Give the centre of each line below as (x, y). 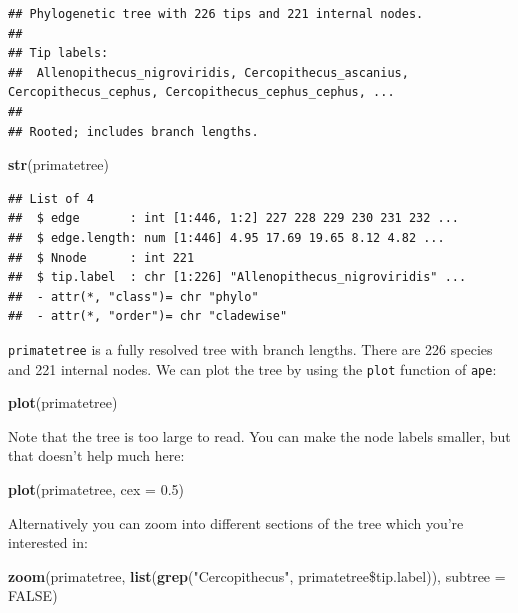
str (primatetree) (58, 164)
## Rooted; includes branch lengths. (133, 131)
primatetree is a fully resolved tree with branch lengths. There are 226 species (250, 348)
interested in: (48, 542)
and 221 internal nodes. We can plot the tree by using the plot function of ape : (252, 368)
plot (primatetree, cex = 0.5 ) (96, 489)
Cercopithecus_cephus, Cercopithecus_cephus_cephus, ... (201, 92)
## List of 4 (51, 198)
